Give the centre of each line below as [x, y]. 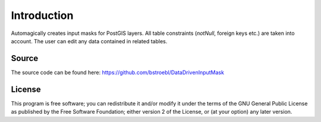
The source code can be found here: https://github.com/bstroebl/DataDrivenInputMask [117, 72]
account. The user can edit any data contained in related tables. [89, 41]
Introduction [42, 15]
